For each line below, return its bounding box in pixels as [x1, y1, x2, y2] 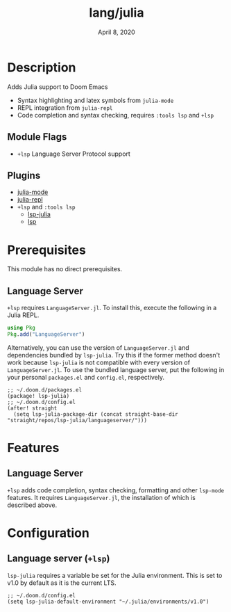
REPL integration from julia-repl [17, 103, 113, 112]
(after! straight [7, 405, 58, 412]
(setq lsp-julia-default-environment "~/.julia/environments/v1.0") [7, 598, 209, 605]
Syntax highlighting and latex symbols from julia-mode [17, 96, 174, 104]
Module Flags [7, 131, 67, 143]
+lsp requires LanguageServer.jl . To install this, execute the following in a [7, 304, 217, 312]
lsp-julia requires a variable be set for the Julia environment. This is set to [7, 571, 223, 579]
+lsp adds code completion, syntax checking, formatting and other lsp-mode [7, 485, 224, 494]
